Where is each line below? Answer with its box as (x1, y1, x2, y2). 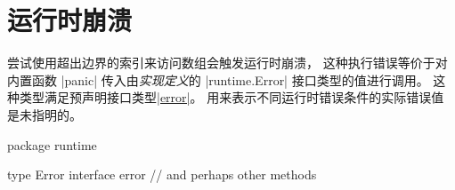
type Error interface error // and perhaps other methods (7, 165, 317, 184)
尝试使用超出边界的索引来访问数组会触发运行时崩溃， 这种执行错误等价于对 (7, 53, 448, 72)
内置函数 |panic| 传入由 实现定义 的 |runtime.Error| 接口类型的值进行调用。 (7, 70, 429, 89)
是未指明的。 (7, 105, 82, 123)
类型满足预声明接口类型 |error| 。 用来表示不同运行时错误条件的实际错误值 (19, 88, 444, 107)
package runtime (7, 135, 97, 154)
